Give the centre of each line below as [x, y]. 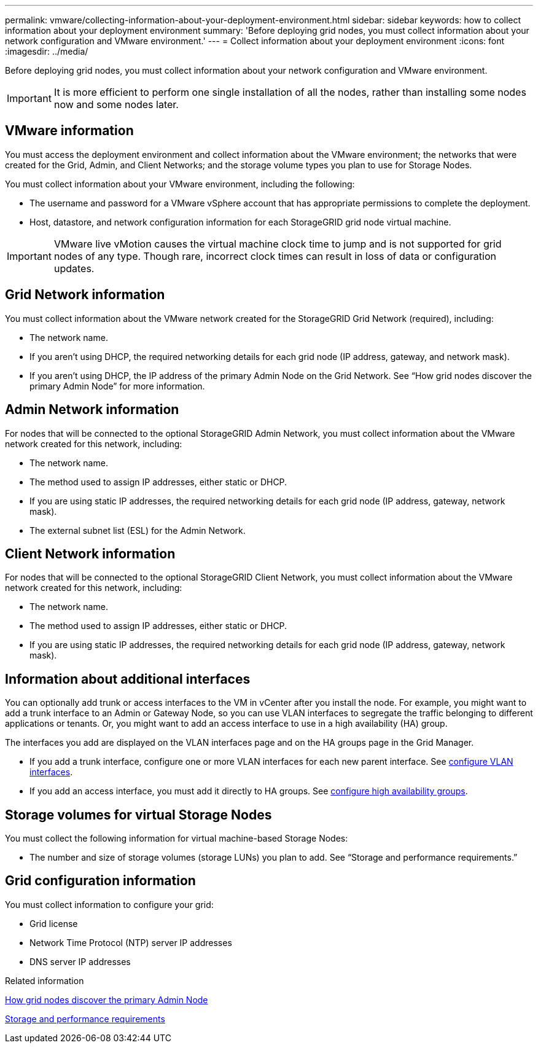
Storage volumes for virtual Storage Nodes [138, 815]
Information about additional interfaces [128, 679]
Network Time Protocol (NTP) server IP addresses [131, 942]
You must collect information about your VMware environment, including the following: [180, 184]
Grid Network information [85, 295]
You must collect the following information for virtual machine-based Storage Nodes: [177, 839]
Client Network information [90, 553]
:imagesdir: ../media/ [47, 51]
